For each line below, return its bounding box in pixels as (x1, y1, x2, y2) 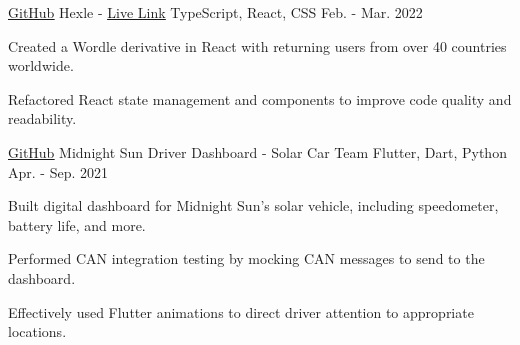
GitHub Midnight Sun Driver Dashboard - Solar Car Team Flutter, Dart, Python (8, 141, 507, 162)
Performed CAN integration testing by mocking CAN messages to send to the (8, 248, 485, 269)
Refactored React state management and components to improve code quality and (8, 88, 512, 109)
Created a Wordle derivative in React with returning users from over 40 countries (8, 35, 507, 56)
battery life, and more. (8, 214, 146, 235)
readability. (8, 108, 77, 129)
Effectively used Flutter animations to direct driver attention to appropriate (8, 301, 474, 322)
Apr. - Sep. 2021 (8, 161, 108, 182)
